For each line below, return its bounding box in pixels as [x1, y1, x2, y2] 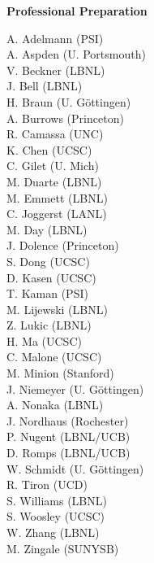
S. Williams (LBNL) [6, 491, 107, 508]
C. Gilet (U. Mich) [6, 157, 100, 174]
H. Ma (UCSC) [6, 332, 82, 349]
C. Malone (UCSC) [6, 348, 102, 365]
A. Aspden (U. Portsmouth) [6, 46, 146, 63]
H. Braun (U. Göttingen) [6, 93, 131, 110]
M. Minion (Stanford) [6, 364, 114, 382]
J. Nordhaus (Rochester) [6, 412, 129, 429]
